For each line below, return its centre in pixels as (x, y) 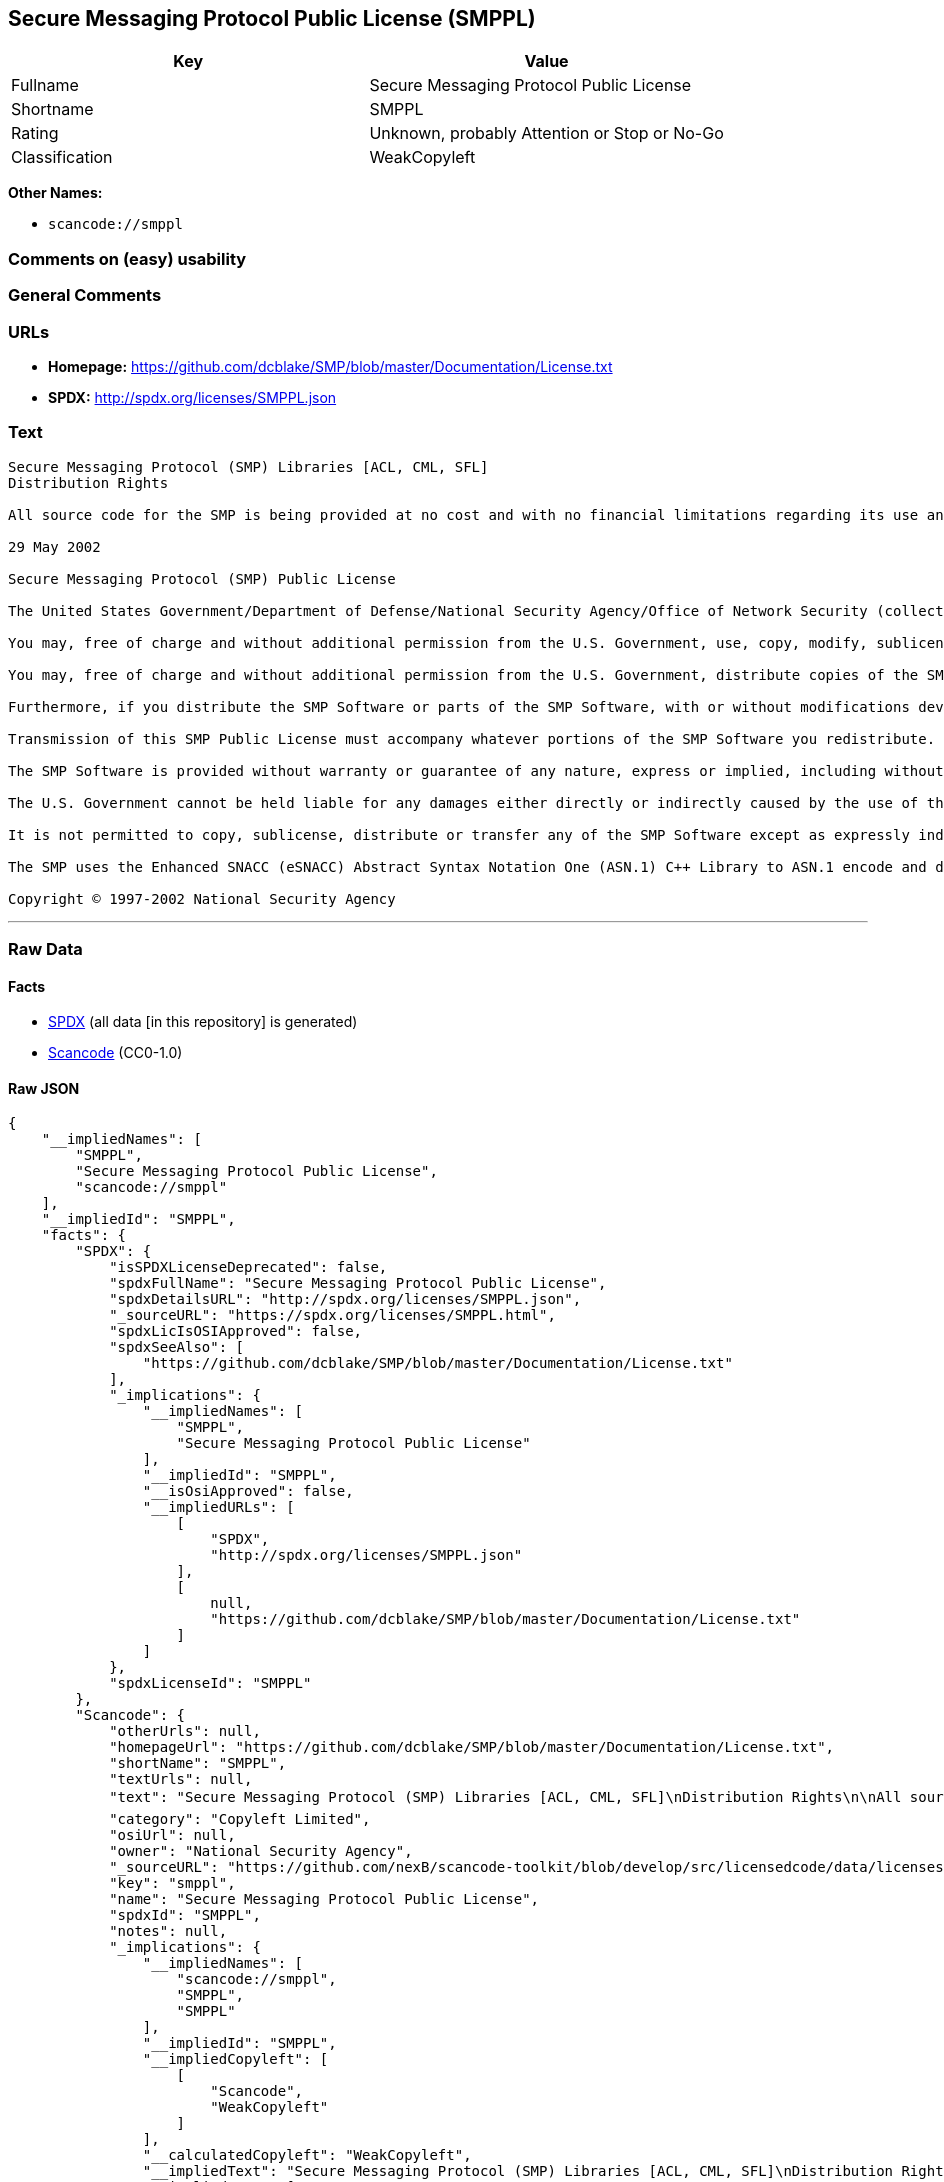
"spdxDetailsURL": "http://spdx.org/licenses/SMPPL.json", (345, 1299)
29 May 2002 (54, 546)
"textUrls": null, (181, 1779)
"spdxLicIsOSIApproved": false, (236, 1331)
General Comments (85, 295)
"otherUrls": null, (185, 1731)
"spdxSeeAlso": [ (177, 1347)
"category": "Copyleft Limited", (240, 1819)
